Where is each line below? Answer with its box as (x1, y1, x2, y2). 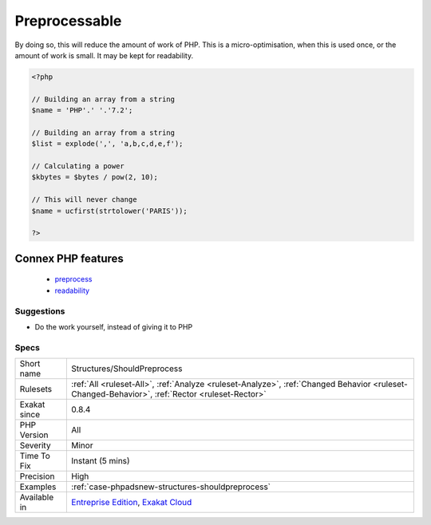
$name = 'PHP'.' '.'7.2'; (31, 106, 133, 115)
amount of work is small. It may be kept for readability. (14, 50, 194, 60)
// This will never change (31, 195, 137, 204)
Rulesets (19, 384, 52, 395)
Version (19, 429, 49, 440)
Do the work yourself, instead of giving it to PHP (34, 322, 193, 331)
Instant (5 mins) (71, 456, 131, 467)
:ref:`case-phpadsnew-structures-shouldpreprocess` (71, 481, 271, 492)
